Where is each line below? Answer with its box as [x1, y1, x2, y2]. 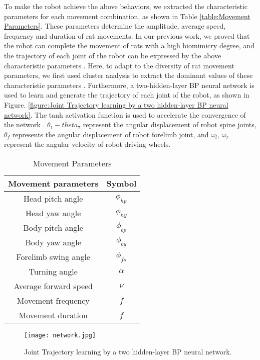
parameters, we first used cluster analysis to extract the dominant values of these [4, 70, 253, 80]
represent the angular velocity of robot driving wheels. [4, 139, 171, 149]
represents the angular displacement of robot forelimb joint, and [12, 129, 209, 139]
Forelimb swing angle [16, 250, 90, 262]
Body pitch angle [23, 221, 83, 233]
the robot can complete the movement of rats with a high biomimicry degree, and [4, 40, 254, 51]
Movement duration [19, 309, 88, 321]
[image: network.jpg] [24, 331, 96, 339]
